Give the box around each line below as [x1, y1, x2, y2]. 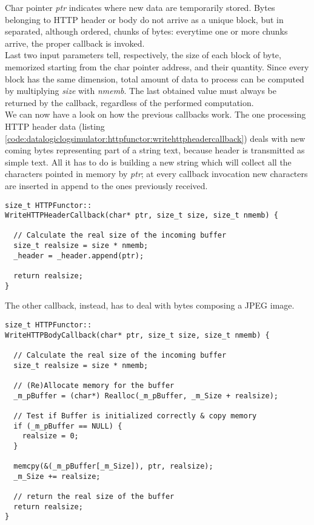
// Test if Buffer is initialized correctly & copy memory [13, 411, 257, 420]
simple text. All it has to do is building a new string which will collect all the [5, 155, 292, 168]
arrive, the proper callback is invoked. [5, 36, 145, 49]
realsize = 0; [22, 432, 79, 441]
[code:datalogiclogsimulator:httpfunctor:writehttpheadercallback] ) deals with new [5, 132, 306, 144]
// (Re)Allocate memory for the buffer [13, 381, 175, 390]
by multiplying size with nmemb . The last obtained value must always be [5, 84, 276, 97]
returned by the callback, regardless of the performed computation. [5, 96, 254, 109]
